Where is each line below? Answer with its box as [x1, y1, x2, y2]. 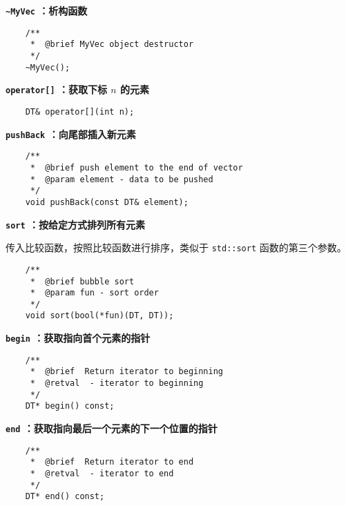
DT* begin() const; [25, 401, 115, 411]
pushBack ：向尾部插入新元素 [6, 126, 136, 141]
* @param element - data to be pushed [30, 174, 213, 184]
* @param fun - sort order [30, 288, 159, 298]
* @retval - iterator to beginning [30, 378, 204, 389]
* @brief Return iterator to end [30, 457, 194, 467]
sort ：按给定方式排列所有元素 [6, 217, 146, 231]
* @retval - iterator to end [30, 469, 174, 479]
